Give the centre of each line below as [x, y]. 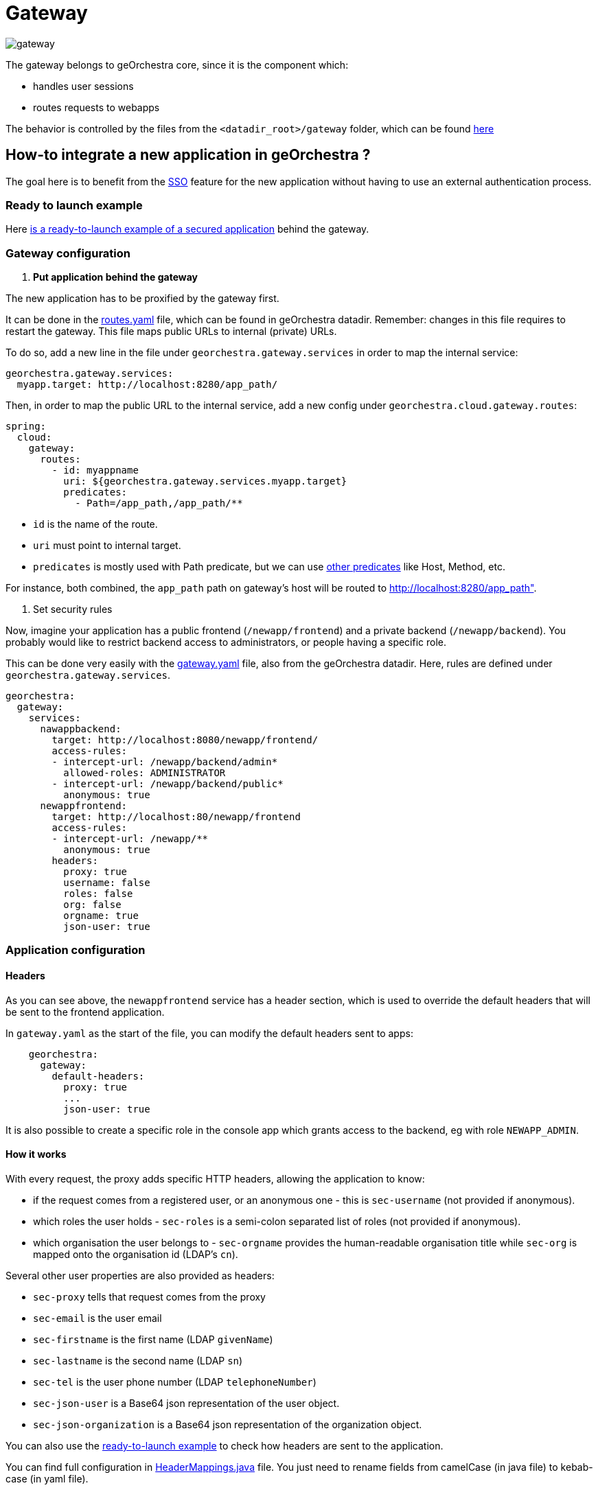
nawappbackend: [81, 729]
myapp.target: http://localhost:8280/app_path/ [147, 385]
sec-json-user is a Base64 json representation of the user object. [186, 1403]
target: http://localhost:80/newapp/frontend [176, 817]
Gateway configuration [68, 253]
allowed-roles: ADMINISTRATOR [145, 773]
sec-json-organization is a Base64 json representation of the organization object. [228, 1424]
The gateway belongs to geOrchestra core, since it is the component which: [177, 65]
